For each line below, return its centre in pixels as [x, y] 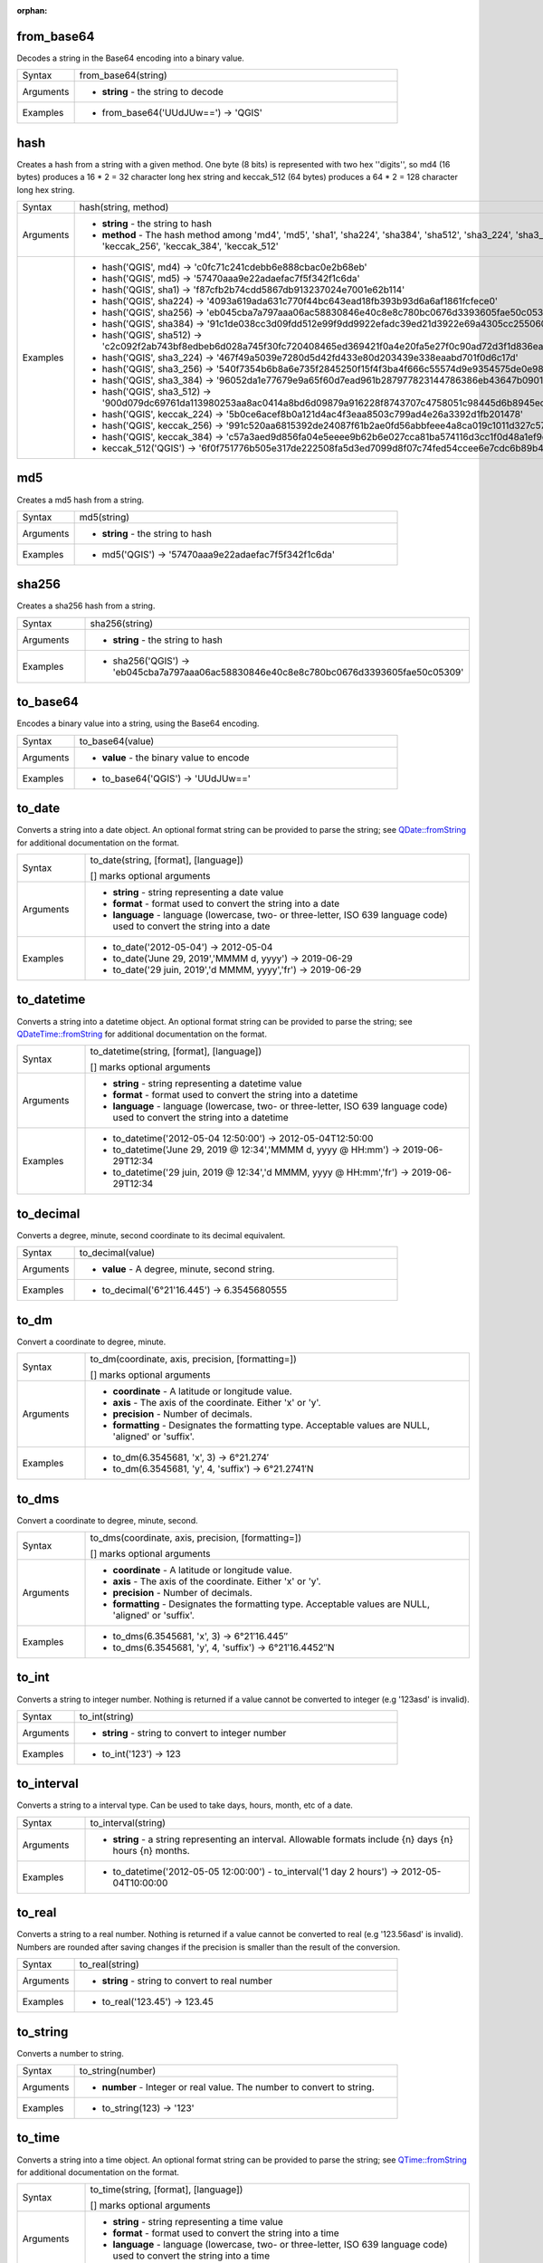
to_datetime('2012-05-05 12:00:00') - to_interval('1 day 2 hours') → [256, 1871]
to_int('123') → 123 [141, 1753]
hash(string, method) [124, 206]
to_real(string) [109, 1964]
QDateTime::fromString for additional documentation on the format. [142, 1034]
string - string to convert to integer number [194, 1733]
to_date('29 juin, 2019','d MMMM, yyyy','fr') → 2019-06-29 [237, 970]
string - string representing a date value [198, 892]
